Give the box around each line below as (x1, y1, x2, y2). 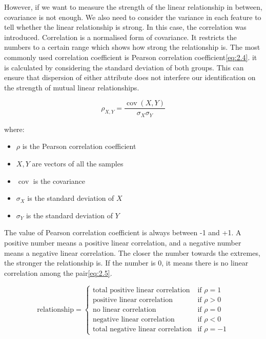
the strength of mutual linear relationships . (4, 82, 139, 92)
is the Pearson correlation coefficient (22, 141, 136, 152)
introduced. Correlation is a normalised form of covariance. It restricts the (4, 31, 237, 42)
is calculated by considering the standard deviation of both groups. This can (4, 62, 244, 72)
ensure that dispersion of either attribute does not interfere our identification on (4, 72, 256, 83)
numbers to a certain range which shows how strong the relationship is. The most (4, 42, 260, 52)
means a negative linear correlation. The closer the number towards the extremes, (4, 247, 260, 258)
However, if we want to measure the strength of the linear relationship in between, (4, 2, 262, 12)
